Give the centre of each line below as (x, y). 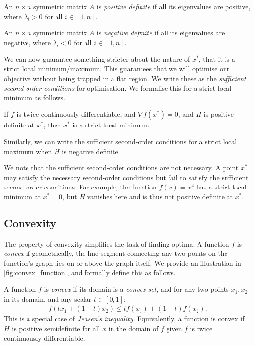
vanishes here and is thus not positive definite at (160, 196)
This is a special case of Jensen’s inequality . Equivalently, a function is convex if (124, 319)
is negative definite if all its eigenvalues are (161, 33)
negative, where (27, 42)
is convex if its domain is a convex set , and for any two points (136, 289)
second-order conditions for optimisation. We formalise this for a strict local (118, 88)
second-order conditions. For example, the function (80, 187)
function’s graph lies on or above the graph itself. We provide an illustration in (123, 263)
